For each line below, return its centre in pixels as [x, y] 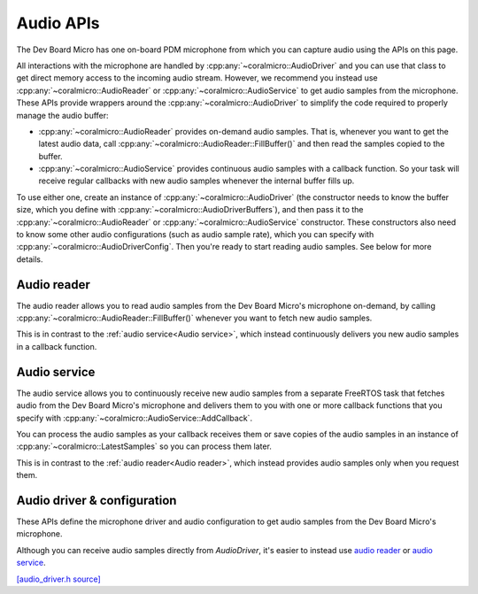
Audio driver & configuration [96, 500]
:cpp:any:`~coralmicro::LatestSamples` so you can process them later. [144, 446]
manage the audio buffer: [63, 115]
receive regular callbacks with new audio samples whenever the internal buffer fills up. [197, 181]
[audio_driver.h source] [58, 579]
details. [30, 259]
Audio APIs [58, 23]
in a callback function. [57, 346]
